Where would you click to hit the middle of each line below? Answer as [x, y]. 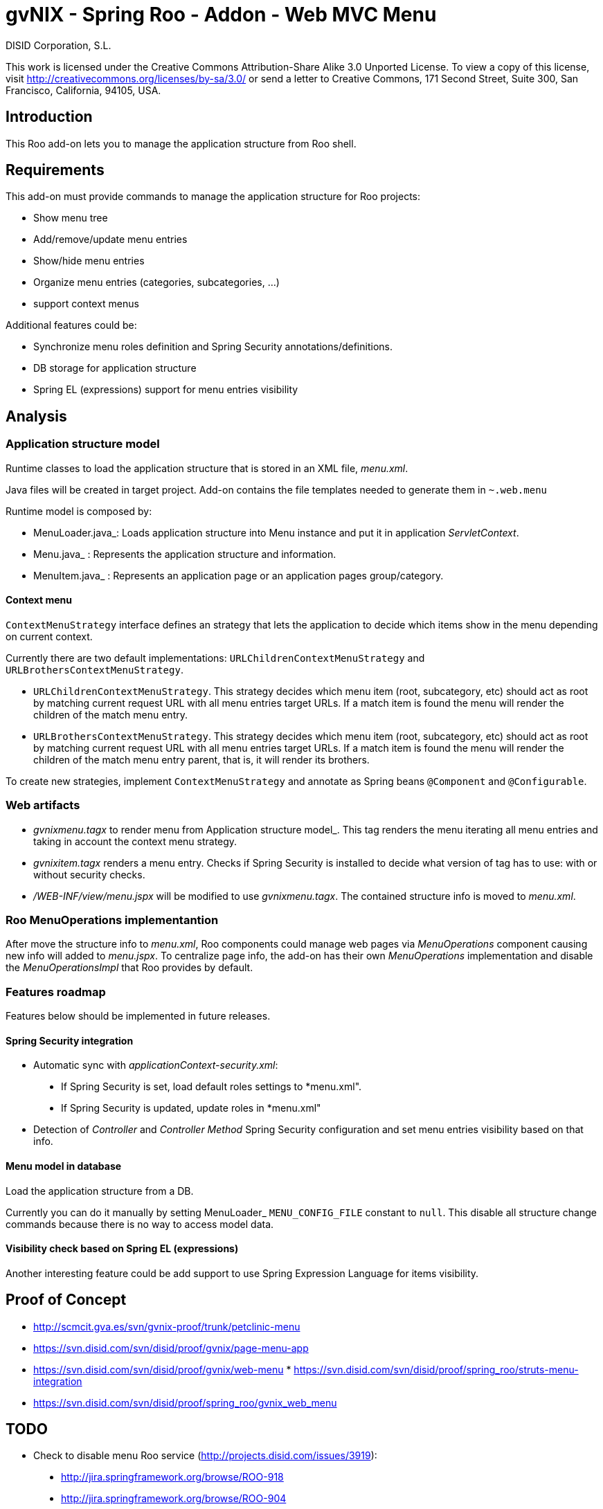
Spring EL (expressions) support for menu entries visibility [166, 390]
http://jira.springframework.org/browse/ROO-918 [172, 1477]
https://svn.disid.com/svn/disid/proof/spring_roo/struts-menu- [436, 1369]
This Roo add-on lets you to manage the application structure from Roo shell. [181, 143]
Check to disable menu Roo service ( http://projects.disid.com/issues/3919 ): [205, 1456]
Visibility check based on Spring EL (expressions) [122, 1249]
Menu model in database [64, 1166]
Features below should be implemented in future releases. [138, 1016]
